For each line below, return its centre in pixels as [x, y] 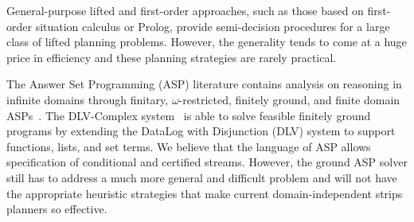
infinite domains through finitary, [88, 99]
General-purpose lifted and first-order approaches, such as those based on [185, 10]
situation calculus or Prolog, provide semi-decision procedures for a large [213, 26]
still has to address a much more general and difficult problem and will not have [202, 177]
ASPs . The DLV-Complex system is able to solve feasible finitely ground [189, 115]
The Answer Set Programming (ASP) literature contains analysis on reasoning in [204, 84]
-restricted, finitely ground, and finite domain [289, 99]
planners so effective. [57, 209]
